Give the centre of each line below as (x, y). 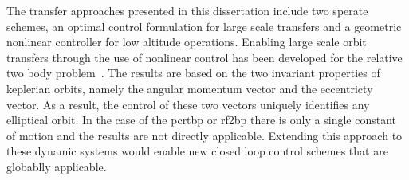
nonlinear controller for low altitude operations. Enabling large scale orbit (187, 42)
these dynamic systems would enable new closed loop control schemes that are (197, 151)
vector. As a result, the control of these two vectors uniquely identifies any (188, 104)
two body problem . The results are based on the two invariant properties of (193, 73)
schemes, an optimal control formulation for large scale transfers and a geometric (204, 26)
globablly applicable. (57, 166)
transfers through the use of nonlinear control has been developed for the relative (204, 57)
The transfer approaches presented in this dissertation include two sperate (187, 10)
